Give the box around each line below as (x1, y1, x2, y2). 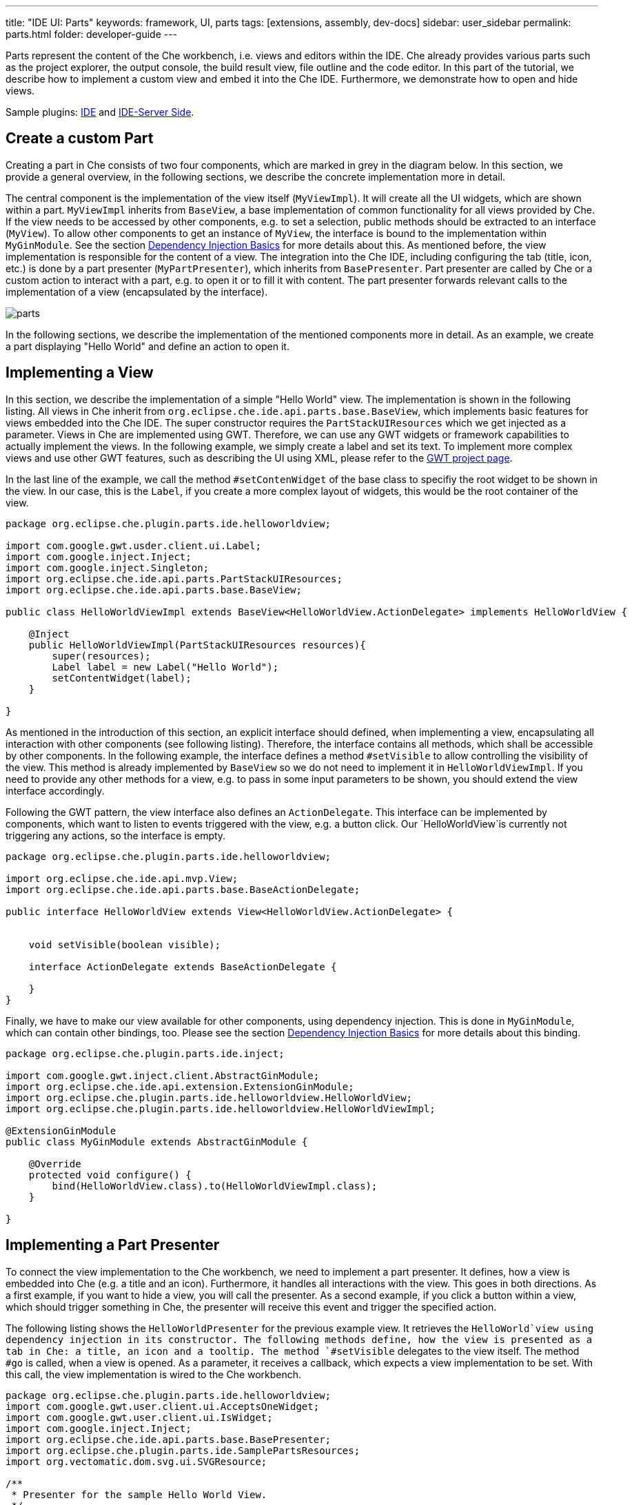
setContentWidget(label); (52, 672, 192, 684)
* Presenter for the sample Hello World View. (11, 1488, 267, 1500)
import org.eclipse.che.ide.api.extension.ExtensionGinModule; (6, 1081, 354, 1092)
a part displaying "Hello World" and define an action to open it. (6, 340, 289, 352)
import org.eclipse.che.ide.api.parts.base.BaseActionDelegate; (6, 883, 360, 895)
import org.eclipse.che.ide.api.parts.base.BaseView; (6, 584, 302, 595)
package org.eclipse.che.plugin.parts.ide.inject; (6, 1047, 285, 1059)
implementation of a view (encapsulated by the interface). (6, 285, 268, 298)
